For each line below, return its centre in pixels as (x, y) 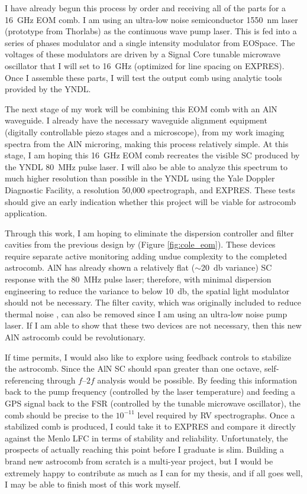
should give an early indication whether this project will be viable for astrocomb (151, 201)
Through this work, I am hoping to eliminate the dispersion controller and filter (149, 233)
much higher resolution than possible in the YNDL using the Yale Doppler (140, 178)
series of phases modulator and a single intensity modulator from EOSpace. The (150, 42)
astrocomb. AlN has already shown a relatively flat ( (100, 267)
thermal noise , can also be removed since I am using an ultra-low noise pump (146, 313)
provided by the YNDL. (48, 89)
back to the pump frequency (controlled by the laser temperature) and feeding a (150, 391)
